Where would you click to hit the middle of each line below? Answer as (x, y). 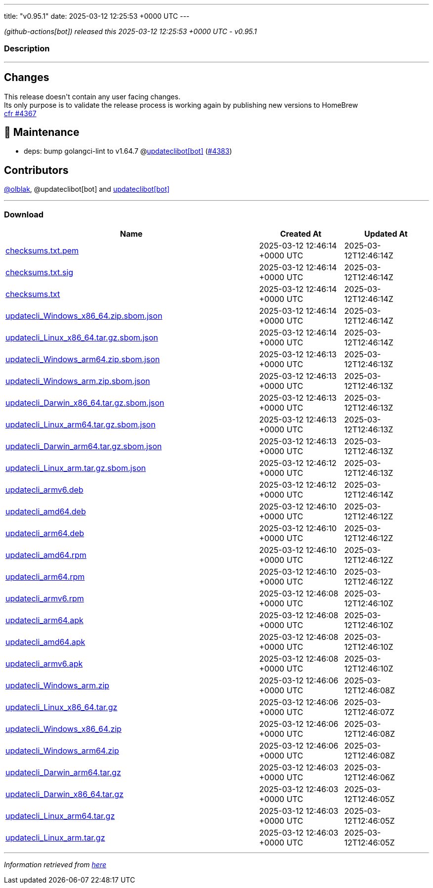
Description (27, 49)
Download (24, 214)
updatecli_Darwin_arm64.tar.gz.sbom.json (84, 446)
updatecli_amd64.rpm (46, 555)
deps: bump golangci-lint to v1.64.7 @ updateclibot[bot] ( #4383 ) (128, 151)
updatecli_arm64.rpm (45, 577)
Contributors (36, 170)
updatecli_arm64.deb (45, 533)
